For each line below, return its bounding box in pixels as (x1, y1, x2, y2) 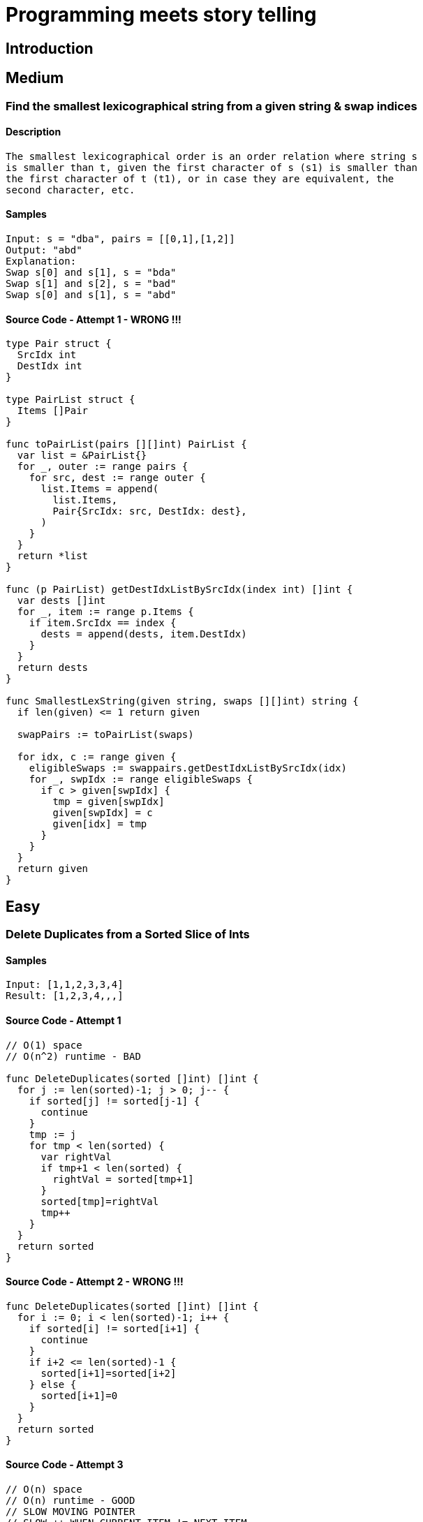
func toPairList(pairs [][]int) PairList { (6, 438, 247, 450)
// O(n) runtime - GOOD (6, 1494, 135, 1506)
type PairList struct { (6, 394, 135, 406)
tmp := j (29, 1128, 77, 1140)
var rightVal (40, 1151, 112, 1162)
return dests (17, 662, 89, 674)
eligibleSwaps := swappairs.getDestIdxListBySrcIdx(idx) (29, 762, 347, 774)
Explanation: (6, 256, 77, 267)
